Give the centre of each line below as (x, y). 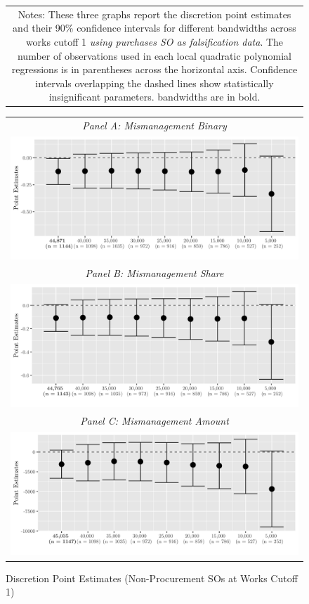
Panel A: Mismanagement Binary (154, 126)
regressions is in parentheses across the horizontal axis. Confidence (154, 69)
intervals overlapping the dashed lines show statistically (154, 83)
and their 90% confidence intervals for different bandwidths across (154, 28)
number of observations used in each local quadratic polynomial (154, 55)
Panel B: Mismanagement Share (154, 273)
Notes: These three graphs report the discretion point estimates (154, 14)
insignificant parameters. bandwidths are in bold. (154, 97)
